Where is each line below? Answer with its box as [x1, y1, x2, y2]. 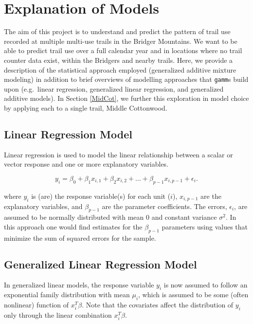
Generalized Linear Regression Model [4, 256, 197, 271]
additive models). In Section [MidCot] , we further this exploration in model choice [4, 93, 249, 103]
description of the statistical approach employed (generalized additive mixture [4, 64, 236, 75]
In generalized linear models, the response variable [4, 279, 154, 289]
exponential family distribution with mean [4, 289, 130, 300]
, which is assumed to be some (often [138, 289, 249, 300]
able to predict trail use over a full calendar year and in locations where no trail [4, 45, 242, 56]
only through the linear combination [4, 309, 112, 320]
